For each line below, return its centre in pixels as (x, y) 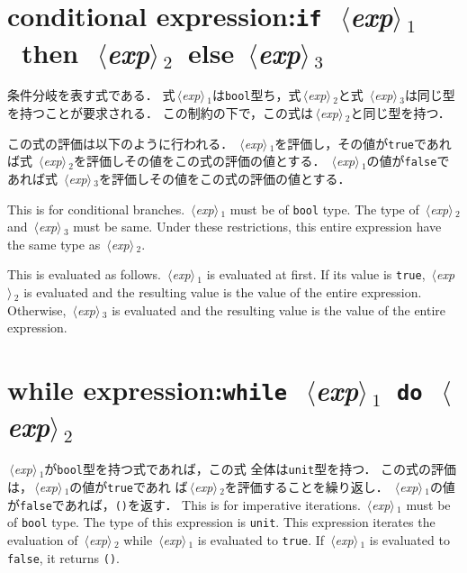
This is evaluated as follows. (85, 274)
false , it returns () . (63, 557)
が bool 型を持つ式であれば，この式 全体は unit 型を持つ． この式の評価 (251, 469)
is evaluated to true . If (261, 539)
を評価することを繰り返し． (306, 486)
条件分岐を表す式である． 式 (91, 95)
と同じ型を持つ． (400, 113)
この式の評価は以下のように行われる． (121, 143)
